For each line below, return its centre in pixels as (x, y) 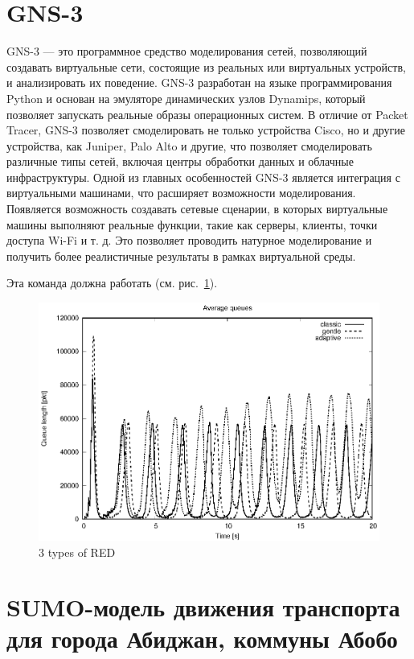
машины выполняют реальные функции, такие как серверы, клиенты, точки (192, 224)
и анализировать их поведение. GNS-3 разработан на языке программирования (199, 82)
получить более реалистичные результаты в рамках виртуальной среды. (181, 255)
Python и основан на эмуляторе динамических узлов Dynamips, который (186, 98)
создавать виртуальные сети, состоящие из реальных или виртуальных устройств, (206, 66)
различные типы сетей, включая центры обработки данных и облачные (180, 161)
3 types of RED (77, 552)
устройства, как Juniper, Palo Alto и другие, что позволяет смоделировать (189, 145)
